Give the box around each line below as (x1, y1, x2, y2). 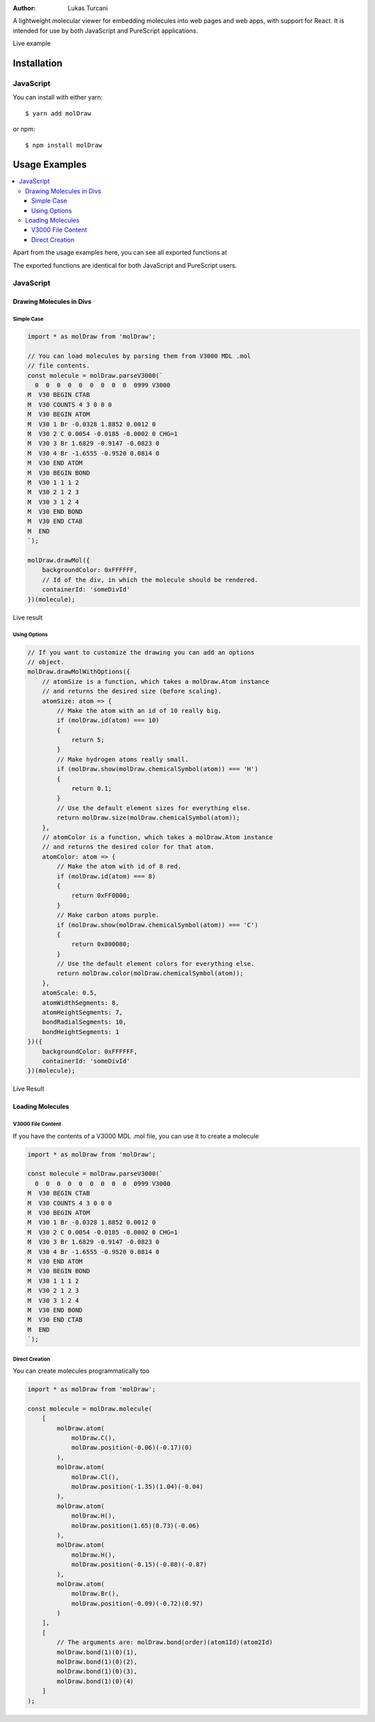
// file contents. (27, 362, 90, 370)
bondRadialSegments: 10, (42, 1018, 127, 1026)
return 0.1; (71, 784, 112, 793)
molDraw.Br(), (71, 1590, 119, 1598)
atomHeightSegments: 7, (42, 1008, 123, 1017)
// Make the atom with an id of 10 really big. (56, 707, 222, 714)
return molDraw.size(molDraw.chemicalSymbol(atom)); (56, 814, 240, 822)
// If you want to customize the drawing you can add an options (27, 648, 255, 657)
